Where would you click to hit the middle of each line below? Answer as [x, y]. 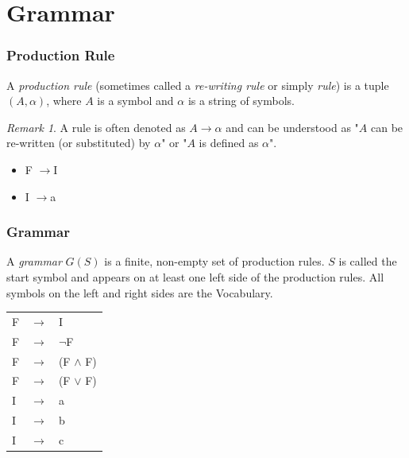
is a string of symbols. [241, 101]
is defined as [229, 143]
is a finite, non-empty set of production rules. [214, 261]
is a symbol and [135, 101]
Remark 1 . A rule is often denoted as [96, 127]
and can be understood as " [292, 127]
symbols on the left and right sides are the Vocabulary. [140, 292]
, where [64, 101]
